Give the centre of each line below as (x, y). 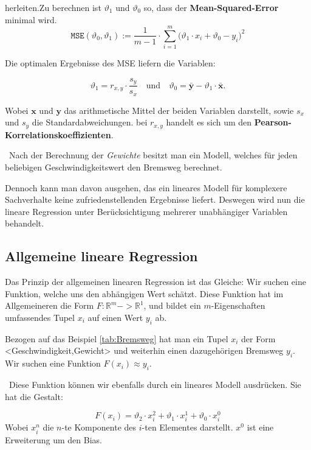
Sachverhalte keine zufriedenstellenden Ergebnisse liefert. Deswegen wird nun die (155, 199)
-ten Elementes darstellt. (187, 427)
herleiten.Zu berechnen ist (53, 7)
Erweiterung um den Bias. (53, 439)
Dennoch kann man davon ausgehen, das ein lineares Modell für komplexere (146, 187)
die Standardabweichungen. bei (90, 122)
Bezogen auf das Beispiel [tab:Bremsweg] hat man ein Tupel (117, 338)
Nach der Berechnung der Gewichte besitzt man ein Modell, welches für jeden (153, 155)
